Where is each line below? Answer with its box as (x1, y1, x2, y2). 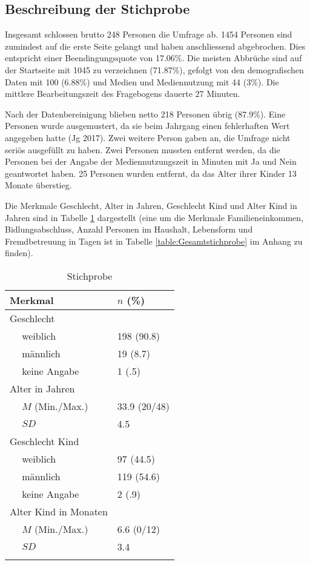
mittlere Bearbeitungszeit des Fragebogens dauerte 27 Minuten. (5, 87, 240, 100)
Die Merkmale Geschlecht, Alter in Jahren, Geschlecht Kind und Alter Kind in (5, 199, 297, 211)
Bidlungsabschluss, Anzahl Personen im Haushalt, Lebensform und (5, 223, 253, 236)
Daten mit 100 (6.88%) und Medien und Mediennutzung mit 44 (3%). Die (5, 75, 279, 88)
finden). (5, 246, 33, 259)
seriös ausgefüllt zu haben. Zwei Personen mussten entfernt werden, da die (5, 143, 280, 156)
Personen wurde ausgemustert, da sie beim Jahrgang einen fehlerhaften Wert (5, 119, 290, 132)
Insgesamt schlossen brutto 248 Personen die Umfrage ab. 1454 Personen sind (5, 28, 292, 41)
